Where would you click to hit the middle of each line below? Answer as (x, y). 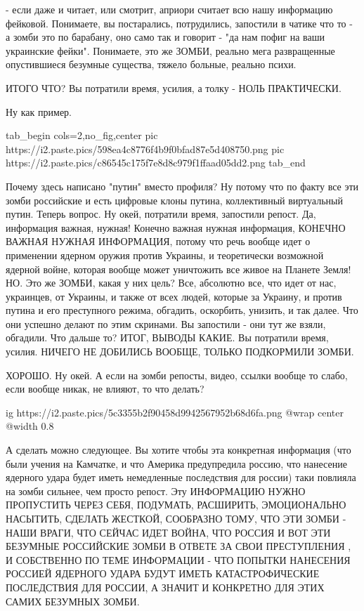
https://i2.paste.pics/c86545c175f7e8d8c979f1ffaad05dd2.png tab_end (156, 163)
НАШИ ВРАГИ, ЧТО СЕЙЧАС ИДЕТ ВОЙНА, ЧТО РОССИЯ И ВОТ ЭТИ (168, 532)
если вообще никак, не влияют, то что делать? (105, 389)
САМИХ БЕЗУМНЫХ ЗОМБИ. (73, 601)
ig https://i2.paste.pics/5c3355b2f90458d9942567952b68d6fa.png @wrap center (175, 412)
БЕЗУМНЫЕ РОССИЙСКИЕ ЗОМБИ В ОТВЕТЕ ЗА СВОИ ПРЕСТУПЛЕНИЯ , (178, 546)
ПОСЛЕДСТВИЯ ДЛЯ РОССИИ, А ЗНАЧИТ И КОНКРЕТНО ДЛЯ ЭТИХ (165, 587)
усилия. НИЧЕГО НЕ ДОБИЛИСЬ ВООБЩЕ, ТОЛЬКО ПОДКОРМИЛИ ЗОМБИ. (180, 352)
